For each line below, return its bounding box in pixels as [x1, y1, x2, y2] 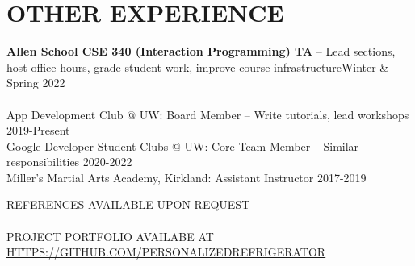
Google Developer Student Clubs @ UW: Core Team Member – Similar [6, 137, 359, 154]
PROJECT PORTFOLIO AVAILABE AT [6, 227, 214, 244]
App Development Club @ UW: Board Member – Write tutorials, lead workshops [6, 106, 409, 123]
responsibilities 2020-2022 [6, 153, 132, 170]
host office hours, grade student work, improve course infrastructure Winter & [6, 58, 389, 75]
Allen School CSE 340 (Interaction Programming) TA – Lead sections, [6, 43, 396, 60]
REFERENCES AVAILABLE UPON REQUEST [6, 196, 250, 213]
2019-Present [6, 122, 70, 139]
